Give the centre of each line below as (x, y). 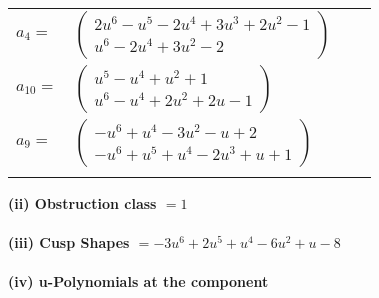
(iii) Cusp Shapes (69, 242)
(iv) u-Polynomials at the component (138, 281)
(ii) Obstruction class (82, 203)
